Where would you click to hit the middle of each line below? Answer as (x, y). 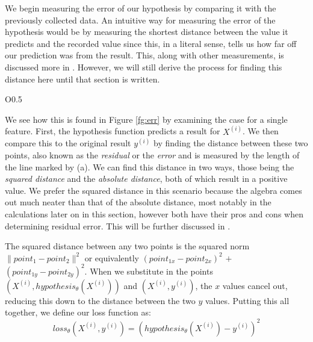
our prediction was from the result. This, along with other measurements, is (144, 55)
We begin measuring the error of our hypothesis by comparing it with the (141, 8)
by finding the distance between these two (231, 143)
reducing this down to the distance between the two (100, 300)
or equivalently (112, 257)
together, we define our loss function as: (78, 312)
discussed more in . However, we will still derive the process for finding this (144, 67)
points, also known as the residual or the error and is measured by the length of (152, 154)
